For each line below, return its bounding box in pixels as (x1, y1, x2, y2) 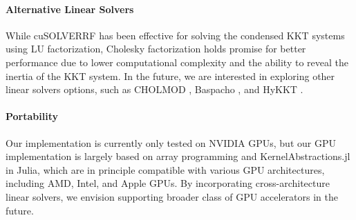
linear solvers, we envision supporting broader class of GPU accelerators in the (6, 189, 338, 203)
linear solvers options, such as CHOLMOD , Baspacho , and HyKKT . (6, 82, 303, 97)
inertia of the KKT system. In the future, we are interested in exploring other (6, 68, 335, 83)
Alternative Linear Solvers (6, 1, 134, 16)
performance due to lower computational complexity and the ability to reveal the (6, 54, 348, 69)
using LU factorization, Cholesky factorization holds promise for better (6, 41, 306, 56)
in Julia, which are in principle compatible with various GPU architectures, (6, 162, 325, 177)
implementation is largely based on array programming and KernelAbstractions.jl (6, 149, 350, 163)
